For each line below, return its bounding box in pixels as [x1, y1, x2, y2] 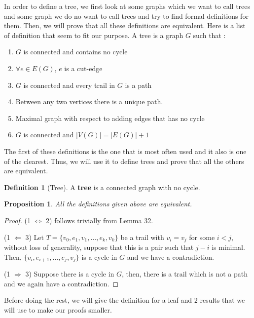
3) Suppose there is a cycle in [25, 269, 114, 278]
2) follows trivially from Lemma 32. [46, 215, 153, 225]
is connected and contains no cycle [23, 46, 128, 57]
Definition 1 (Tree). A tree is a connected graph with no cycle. [4, 182, 200, 192]
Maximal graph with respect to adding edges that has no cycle [15, 113, 205, 123]
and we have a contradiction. [127, 251, 214, 262]
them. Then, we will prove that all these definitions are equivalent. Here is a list [4, 20, 246, 31]
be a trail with [120, 232, 164, 242]
